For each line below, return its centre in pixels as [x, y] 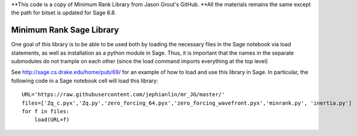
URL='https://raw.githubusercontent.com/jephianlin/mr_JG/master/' [123, 94]
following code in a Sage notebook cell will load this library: [85, 81]
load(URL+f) [52, 120]
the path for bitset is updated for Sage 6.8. [64, 13]
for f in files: [46, 112]
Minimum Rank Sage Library [65, 30]
